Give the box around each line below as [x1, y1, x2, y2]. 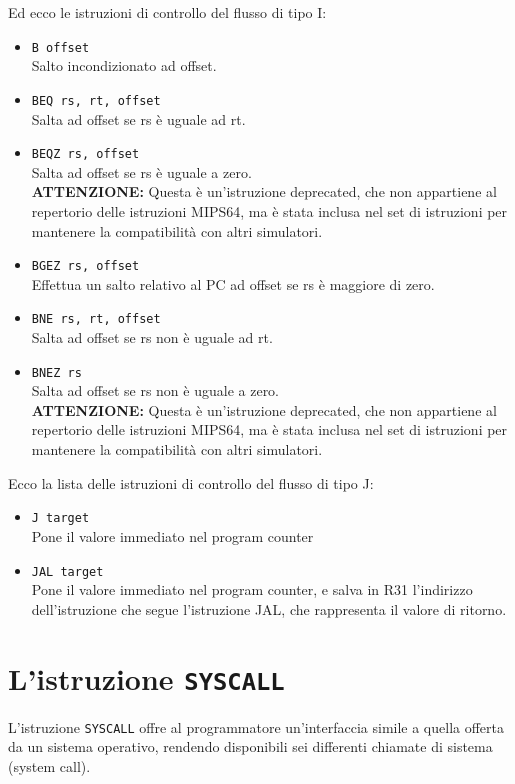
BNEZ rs [31, 365, 82, 380]
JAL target [31, 564, 104, 579]
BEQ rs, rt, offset [31, 93, 161, 108]
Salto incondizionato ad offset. [31, 55, 217, 76]
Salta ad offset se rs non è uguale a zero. [31, 380, 280, 401]
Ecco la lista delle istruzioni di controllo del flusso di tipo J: [8, 472, 374, 493]
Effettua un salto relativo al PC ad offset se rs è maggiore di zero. [31, 273, 435, 294]
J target [31, 511, 90, 526]
